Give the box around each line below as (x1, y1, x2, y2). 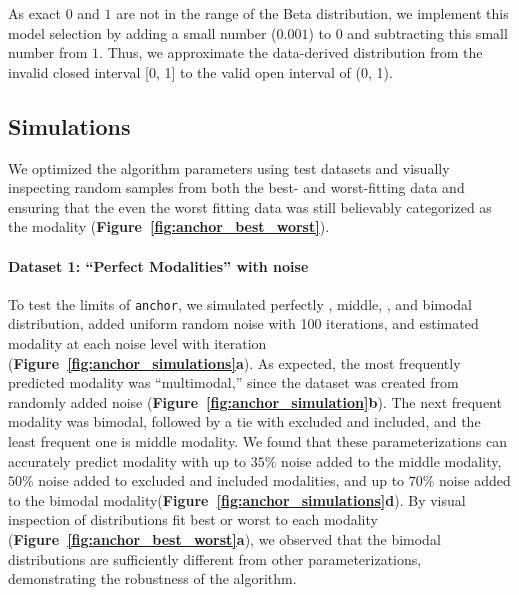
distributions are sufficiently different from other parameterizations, (8, 548, 422, 569)
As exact (8, 3, 61, 23)
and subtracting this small (347, 22, 508, 43)
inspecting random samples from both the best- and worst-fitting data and (8, 177, 465, 198)
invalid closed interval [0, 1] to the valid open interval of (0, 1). (8, 61, 393, 82)
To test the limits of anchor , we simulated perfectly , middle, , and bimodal (8, 293, 472, 314)
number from (8, 42, 88, 63)
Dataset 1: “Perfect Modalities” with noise (8, 255, 309, 276)
